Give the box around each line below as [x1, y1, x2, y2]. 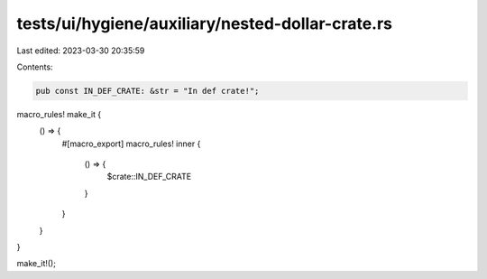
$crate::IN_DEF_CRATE [106, 172, 192, 182]
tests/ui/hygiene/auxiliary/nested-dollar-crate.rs [16, 14, 392, 33]
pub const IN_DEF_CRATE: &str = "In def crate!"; [35, 86, 260, 96]
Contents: [16, 61, 53, 72]
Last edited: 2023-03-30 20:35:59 [16, 45, 145, 56]
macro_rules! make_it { [16, 108, 102, 119]
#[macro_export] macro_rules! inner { [61, 138, 201, 149]
